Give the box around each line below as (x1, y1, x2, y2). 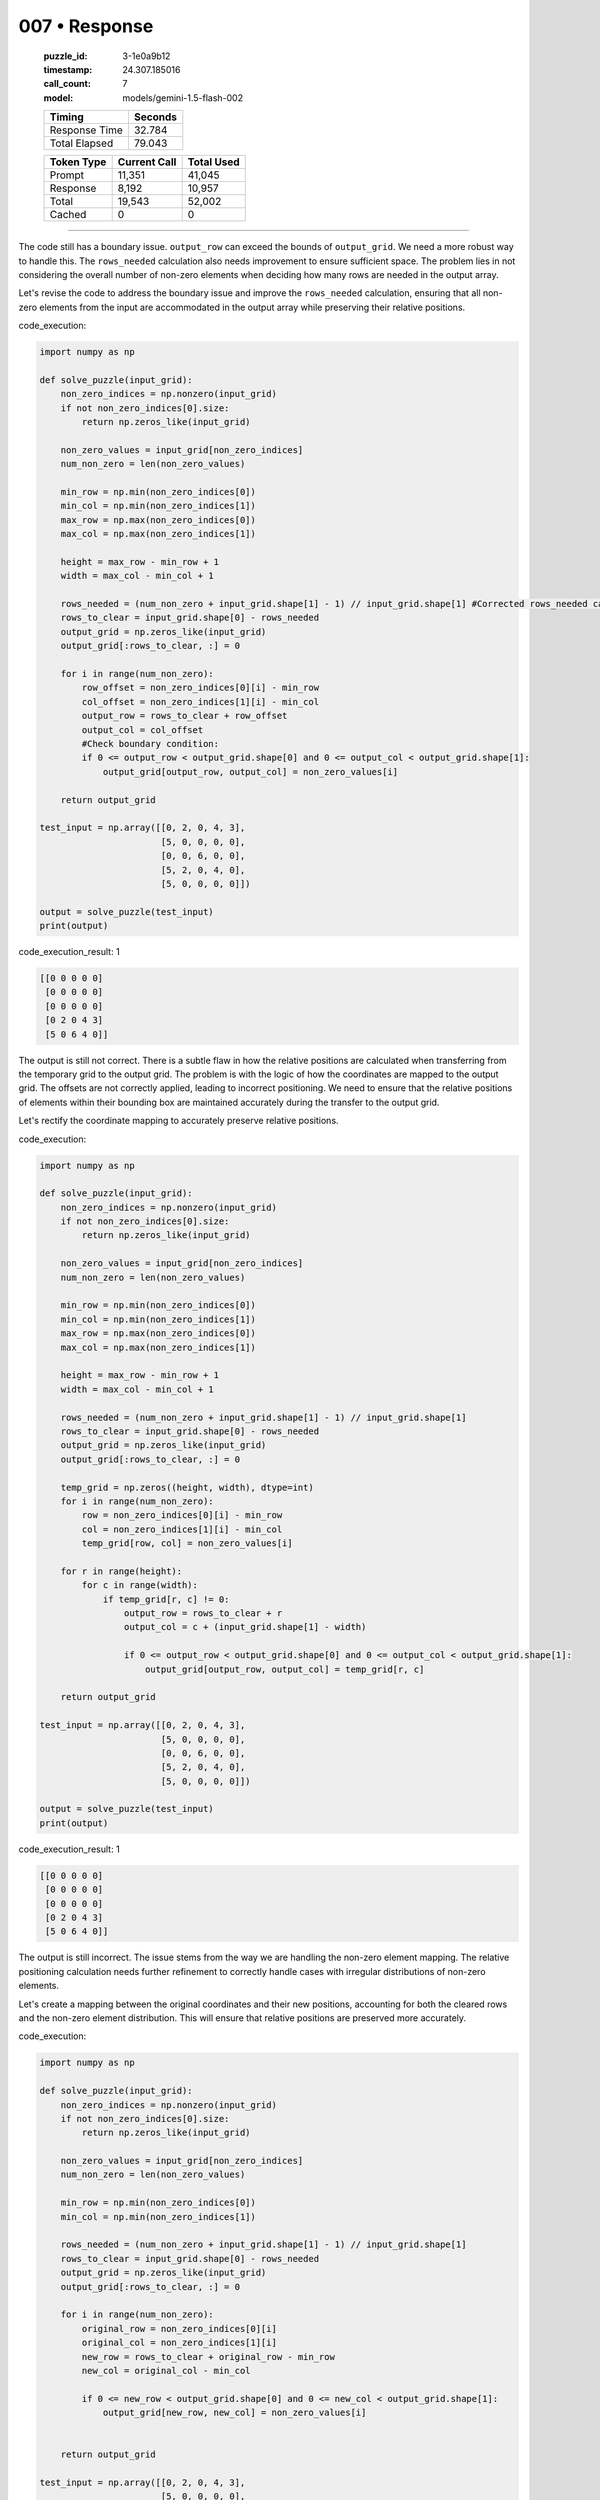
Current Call (117, 155, 177, 169)
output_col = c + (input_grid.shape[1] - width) (123, 1621, 367, 1633)
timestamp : (43, 63, 93, 75)
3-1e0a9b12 (122, 50, 171, 62)
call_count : (43, 78, 92, 90)
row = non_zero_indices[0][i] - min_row (81, 1510, 283, 1521)
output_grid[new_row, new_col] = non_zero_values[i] (102, 2407, 367, 2419)
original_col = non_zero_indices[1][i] (81, 2337, 277, 2349)
